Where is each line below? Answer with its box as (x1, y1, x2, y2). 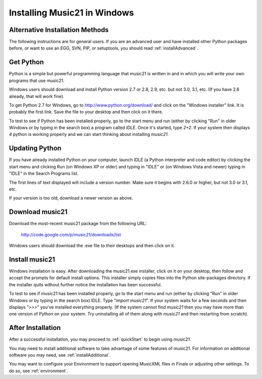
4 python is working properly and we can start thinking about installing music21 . (9, 132, 169, 137)
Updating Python (9, 144, 62, 152)
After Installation (9, 324, 61, 332)
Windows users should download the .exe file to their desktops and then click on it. (9, 243, 175, 248)
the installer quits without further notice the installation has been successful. (9, 281, 162, 287)
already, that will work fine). (9, 93, 65, 99)
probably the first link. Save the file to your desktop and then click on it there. (9, 109, 164, 115)
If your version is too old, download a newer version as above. (9, 195, 133, 201)
